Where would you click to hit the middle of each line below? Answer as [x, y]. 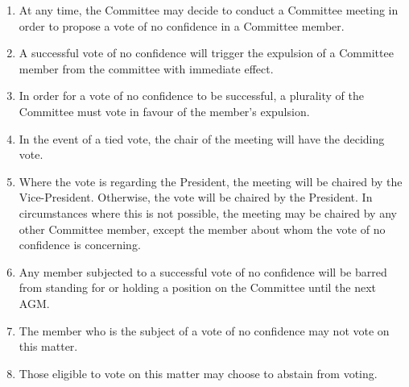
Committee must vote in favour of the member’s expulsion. [164, 111]
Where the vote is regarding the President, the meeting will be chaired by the [211, 181]
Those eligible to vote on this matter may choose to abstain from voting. [198, 373]
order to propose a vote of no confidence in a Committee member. [182, 25]
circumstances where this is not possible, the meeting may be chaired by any [208, 212]
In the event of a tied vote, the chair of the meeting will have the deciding [202, 138]
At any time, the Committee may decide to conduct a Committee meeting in [209, 10]
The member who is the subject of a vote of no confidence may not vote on [204, 330]
